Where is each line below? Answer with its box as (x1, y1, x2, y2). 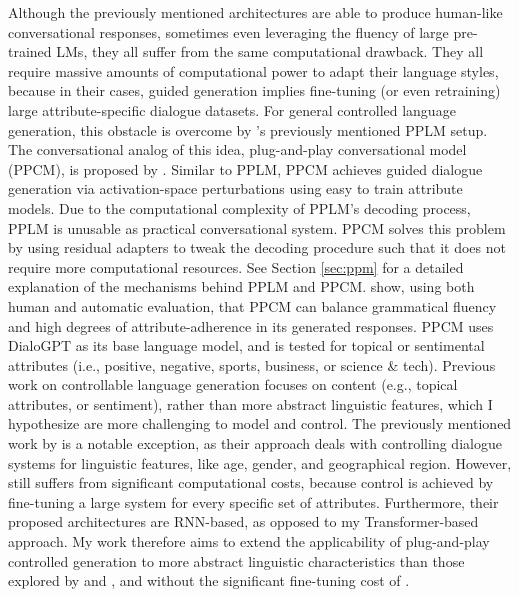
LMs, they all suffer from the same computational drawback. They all (56, 41, 484, 62)
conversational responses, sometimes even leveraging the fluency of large (8, 21, 449, 42)
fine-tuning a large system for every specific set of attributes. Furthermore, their (8, 491, 499, 512)
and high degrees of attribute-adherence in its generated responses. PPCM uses (8, 315, 494, 336)
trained (8, 41, 52, 62)
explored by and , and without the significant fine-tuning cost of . (8, 570, 410, 591)
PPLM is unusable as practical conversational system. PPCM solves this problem (8, 217, 506, 238)
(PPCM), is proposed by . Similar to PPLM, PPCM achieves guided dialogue (8, 158, 483, 179)
